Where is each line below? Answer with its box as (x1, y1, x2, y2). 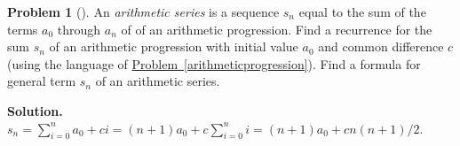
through (57, 19, 101, 38)
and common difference (318, 37, 444, 56)
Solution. (7, 101, 63, 119)
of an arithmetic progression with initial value (49, 37, 298, 56)
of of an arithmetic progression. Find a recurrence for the (121, 19, 432, 38)
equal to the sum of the (298, 3, 426, 20)
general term (7, 72, 76, 90)
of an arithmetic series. (95, 72, 220, 90)
